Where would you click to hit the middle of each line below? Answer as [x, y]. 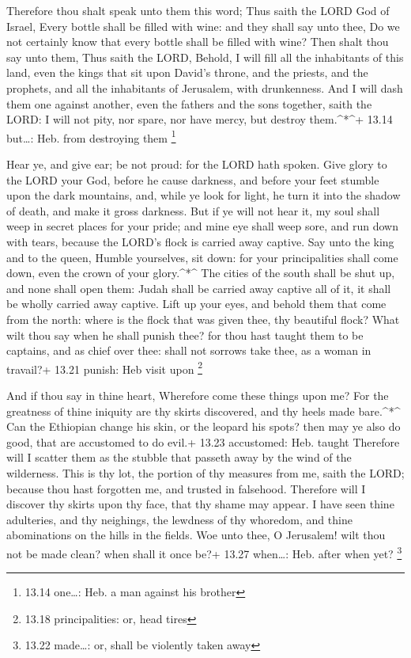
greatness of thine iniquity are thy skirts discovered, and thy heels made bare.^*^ [204, 411]
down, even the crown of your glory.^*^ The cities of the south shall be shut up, [201, 273]
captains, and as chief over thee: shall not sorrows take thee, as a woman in [189, 350]
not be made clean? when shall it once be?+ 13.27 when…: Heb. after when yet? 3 [204, 552]
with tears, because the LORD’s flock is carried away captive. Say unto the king [200, 241]
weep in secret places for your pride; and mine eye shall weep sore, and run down [202, 226]
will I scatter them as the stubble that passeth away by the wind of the [179, 457]
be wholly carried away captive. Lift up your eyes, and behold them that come [196, 304]
